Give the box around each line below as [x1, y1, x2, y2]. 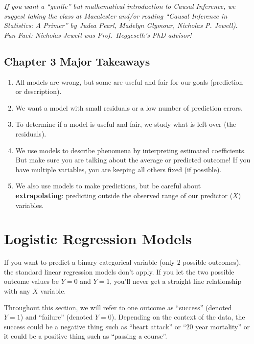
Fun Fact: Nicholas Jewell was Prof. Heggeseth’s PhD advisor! [4, 29, 192, 40]
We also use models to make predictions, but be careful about [15, 181, 201, 191]
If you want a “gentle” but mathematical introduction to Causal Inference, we [4, 1, 236, 11]
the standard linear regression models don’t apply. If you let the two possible [4, 266, 234, 276]
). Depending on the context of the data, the [111, 312, 245, 322]
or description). [15, 86, 62, 96]
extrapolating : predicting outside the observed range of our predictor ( [15, 190, 233, 200]
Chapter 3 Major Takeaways [4, 53, 150, 69]
